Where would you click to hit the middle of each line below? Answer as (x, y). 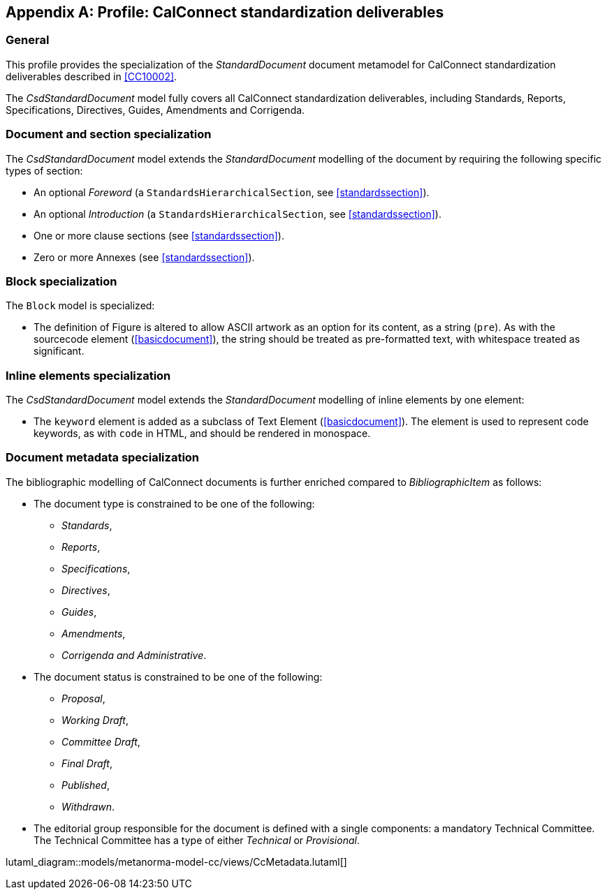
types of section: (44, 170)
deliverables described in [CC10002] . (92, 76)
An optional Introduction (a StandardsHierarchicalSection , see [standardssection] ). (237, 214)
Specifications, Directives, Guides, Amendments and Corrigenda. (155, 110)
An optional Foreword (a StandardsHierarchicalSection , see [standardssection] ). (232, 192)
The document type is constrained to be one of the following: (174, 503)
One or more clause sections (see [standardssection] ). (159, 235)
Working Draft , (95, 720)
